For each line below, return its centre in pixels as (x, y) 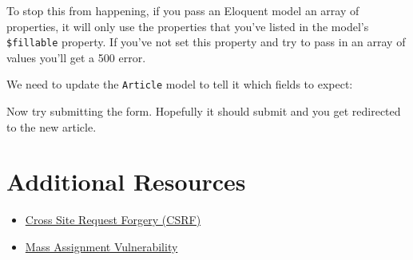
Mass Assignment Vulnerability (101, 246)
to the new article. (52, 126)
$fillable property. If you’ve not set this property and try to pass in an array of (206, 42)
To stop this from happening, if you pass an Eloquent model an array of (183, 10)
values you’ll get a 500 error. (76, 57)
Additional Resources (126, 181)
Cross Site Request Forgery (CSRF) (113, 220)
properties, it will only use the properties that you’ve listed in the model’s (188, 26)
